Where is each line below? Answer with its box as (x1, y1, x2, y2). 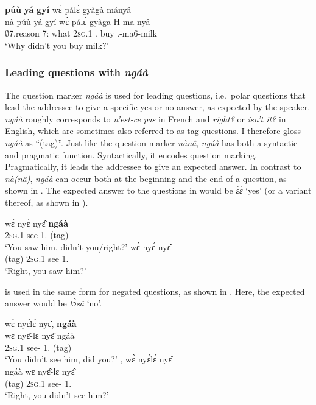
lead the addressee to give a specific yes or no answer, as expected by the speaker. (5, 100, 311, 113)
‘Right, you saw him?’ (5, 264, 86, 276)
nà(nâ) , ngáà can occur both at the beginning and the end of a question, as (5, 172, 287, 185)
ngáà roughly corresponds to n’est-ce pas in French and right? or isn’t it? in (5, 112, 286, 125)
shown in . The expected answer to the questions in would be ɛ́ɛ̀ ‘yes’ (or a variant (5, 184, 312, 197)
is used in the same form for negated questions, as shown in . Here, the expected (5, 284, 305, 297)
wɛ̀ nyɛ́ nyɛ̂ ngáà (5, 216, 68, 229)
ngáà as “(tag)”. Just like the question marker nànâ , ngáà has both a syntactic (5, 136, 298, 149)
